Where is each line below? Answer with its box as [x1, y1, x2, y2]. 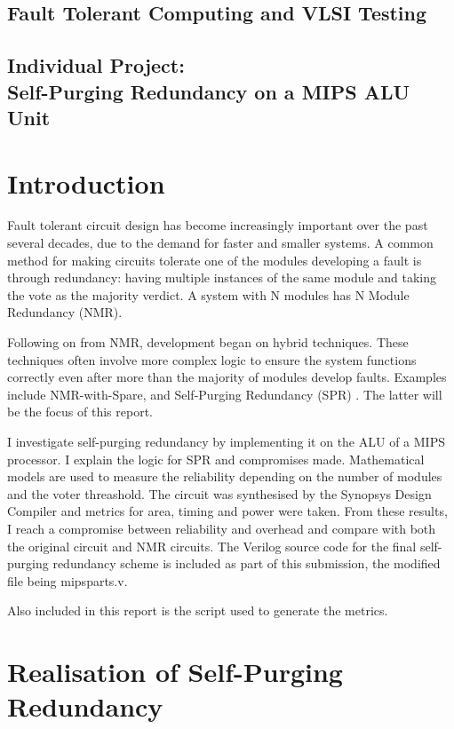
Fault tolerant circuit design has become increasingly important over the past [7, 216, 428, 234]
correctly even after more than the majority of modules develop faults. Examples [7, 368, 447, 386]
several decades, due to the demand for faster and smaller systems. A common [7, 234, 434, 252]
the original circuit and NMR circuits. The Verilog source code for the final [7, 536, 417, 555]
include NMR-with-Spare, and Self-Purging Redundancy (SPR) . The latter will [7, 384, 442, 403]
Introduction [7, 164, 165, 201]
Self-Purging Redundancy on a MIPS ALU [7, 77, 410, 105]
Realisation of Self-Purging [7, 654, 343, 690]
